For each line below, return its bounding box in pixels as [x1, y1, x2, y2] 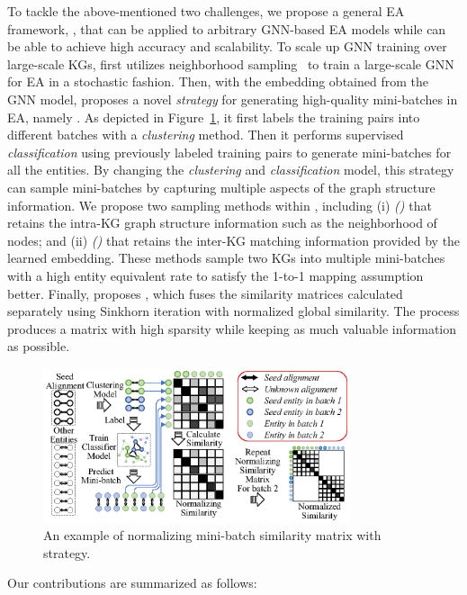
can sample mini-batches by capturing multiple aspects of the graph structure [7, 177, 436, 196]
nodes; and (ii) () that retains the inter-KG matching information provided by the [7, 230, 461, 249]
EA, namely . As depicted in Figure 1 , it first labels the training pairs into [7, 107, 420, 126]
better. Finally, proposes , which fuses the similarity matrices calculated [7, 284, 403, 302]
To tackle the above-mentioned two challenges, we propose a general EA [7, 2, 405, 20]
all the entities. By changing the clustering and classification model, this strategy [7, 160, 454, 179]
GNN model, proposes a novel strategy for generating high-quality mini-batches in [7, 89, 458, 108]
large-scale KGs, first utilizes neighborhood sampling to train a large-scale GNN [7, 54, 454, 73]
